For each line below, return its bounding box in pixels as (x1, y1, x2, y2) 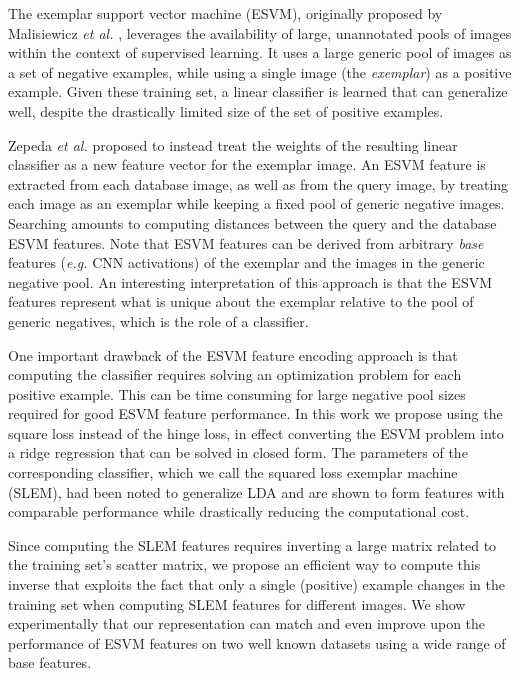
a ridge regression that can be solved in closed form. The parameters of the (8, 442, 468, 463)
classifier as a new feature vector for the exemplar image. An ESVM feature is (8, 154, 486, 175)
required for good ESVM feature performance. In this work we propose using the (8, 403, 503, 424)
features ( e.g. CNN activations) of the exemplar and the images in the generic (8, 252, 485, 273)
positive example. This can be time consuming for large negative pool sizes (8, 383, 466, 404)
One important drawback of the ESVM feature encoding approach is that (8, 344, 458, 365)
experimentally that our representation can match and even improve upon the (8, 613, 486, 634)
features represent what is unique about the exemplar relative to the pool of (8, 291, 474, 312)
